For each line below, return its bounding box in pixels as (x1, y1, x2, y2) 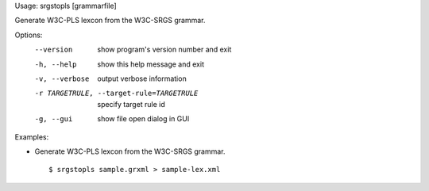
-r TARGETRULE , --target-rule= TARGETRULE (34, 89, 199, 98)
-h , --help (34, 59, 77, 69)
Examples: (14, 132, 49, 142)
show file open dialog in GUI (97, 114, 190, 124)
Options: (14, 30, 43, 40)
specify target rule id (97, 99, 166, 109)
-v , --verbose (34, 74, 90, 83)
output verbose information (97, 74, 187, 83)
